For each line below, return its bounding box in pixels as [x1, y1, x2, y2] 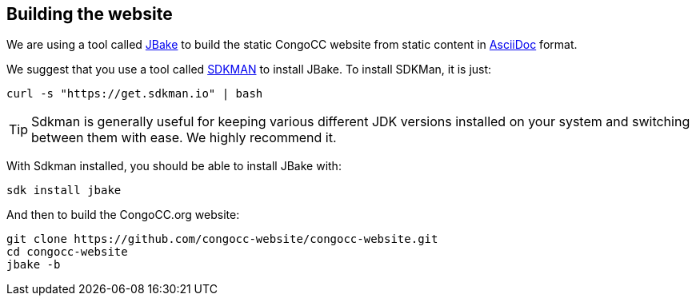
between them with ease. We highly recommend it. [31, 129, 337, 146]
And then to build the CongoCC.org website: [6, 208, 240, 222]
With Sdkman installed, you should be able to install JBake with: [6, 159, 342, 173]
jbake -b [6, 258, 61, 272]
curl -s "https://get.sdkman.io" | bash [6, 87, 263, 101]
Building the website [6, 4, 173, 24]
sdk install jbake [6, 184, 122, 197]
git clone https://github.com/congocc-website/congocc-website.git [6, 232, 438, 246]
